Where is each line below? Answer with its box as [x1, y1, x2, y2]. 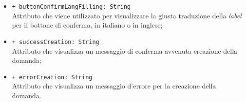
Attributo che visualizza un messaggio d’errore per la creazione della [12, 81, 216, 91]
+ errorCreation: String [12, 73, 93, 81]
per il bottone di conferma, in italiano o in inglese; [12, 20, 163, 30]
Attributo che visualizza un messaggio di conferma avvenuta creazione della [12, 45, 238, 56]
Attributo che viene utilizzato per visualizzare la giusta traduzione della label [12, 10, 242, 20]
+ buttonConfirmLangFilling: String [12, 3, 131, 10]
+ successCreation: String [12, 38, 99, 45]
